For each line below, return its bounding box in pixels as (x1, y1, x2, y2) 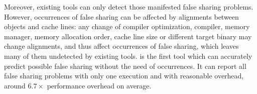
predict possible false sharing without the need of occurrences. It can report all (4, 60, 246, 71)
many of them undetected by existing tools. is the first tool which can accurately (4, 50, 252, 61)
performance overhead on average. (47, 80, 152, 90)
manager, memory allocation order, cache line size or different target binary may (4, 31, 252, 41)
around (4, 80, 26, 90)
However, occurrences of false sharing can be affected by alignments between (4, 11, 239, 22)
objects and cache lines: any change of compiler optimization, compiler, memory (4, 21, 250, 32)
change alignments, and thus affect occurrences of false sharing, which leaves (4, 41, 239, 51)
